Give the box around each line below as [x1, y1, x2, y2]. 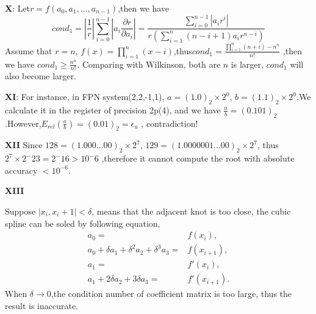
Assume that [5, 44, 52, 57]
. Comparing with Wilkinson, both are [77, 57, 221, 70]
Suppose [5, 204, 36, 217]
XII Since [5, 138, 43, 151]
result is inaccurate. [5, 299, 79, 312]
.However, [5, 116, 41, 129]
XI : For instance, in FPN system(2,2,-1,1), [5, 90, 165, 103]
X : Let [5, 2, 31, 14]
